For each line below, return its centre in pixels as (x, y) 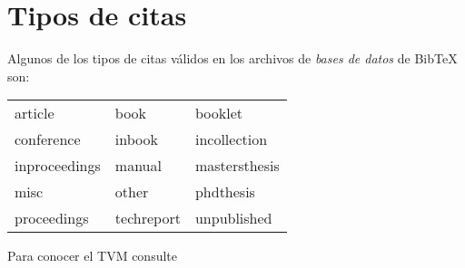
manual (138, 166)
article (35, 113)
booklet (218, 113)
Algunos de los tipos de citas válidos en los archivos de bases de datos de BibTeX (232, 58)
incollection (231, 139)
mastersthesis (237, 166)
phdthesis (225, 192)
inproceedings (58, 166)
